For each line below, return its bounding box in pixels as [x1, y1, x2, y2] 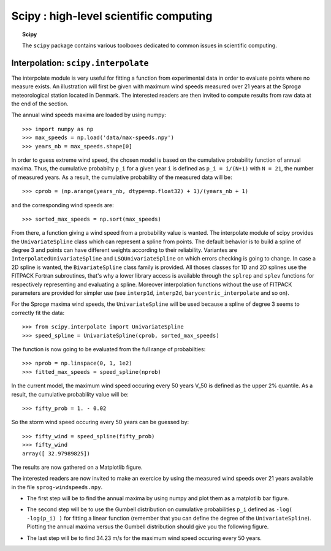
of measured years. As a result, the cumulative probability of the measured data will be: [11, 173, 232, 181]
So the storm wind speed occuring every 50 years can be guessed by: [11, 419, 189, 426]
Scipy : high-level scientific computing [11, 9, 213, 23]
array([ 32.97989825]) [22, 450, 91, 457]
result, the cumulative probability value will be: [11, 390, 129, 398]
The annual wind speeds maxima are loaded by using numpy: [11, 111, 167, 119]
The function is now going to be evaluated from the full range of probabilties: [11, 346, 206, 352]
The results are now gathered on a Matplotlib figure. [11, 463, 143, 471]
